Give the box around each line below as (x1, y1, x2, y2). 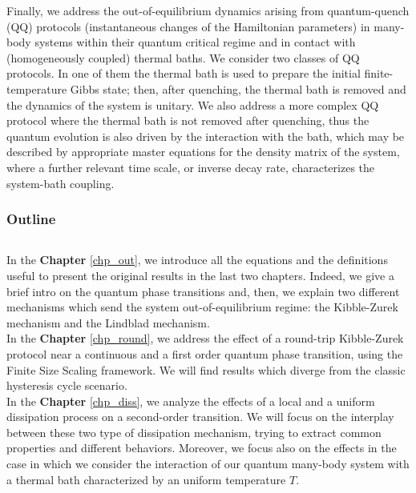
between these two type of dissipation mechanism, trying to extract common (6, 423, 382, 440)
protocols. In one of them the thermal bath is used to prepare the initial (6, 65, 361, 82)
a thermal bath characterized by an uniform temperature (6, 471, 286, 487)
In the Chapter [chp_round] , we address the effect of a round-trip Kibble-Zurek (6, 330, 404, 347)
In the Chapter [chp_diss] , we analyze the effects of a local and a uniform (6, 392, 375, 409)
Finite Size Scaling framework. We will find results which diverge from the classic (6, 361, 406, 378)
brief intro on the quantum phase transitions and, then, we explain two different (6, 283, 400, 299)
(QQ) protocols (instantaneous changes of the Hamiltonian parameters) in (6, 18, 370, 34)
